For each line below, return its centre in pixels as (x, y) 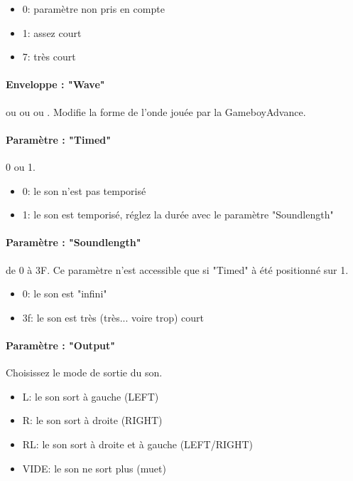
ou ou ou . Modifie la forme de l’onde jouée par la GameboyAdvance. (156, 111)
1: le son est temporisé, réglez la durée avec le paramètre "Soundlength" (178, 215)
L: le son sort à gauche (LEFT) (91, 396)
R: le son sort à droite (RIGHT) (92, 420)
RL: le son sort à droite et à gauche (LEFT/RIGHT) (138, 444)
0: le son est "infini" (65, 294)
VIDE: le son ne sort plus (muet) (94, 468)
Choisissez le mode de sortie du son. (84, 372)
